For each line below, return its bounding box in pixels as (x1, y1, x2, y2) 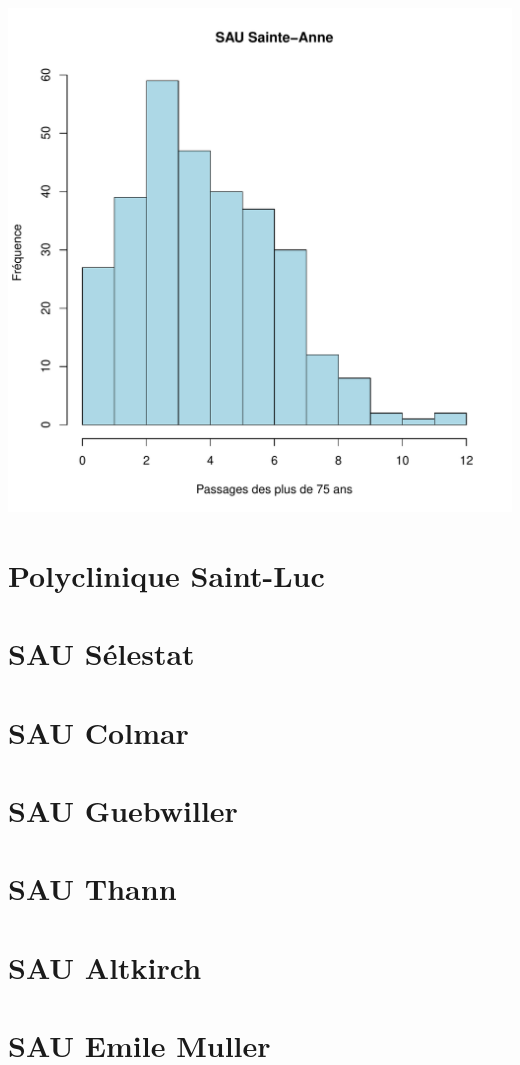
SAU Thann (8, 868, 177, 909)
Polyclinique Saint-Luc (8, 554, 325, 595)
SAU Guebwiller (8, 789, 238, 830)
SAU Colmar (8, 711, 189, 752)
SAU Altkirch (8, 946, 202, 987)
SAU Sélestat (8, 633, 195, 674)
